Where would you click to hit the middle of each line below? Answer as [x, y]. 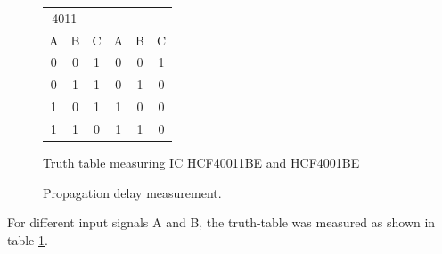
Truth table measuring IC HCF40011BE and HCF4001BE [201, 163]
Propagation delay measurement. [132, 192]
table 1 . [28, 239]
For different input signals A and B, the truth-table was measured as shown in [221, 222]
